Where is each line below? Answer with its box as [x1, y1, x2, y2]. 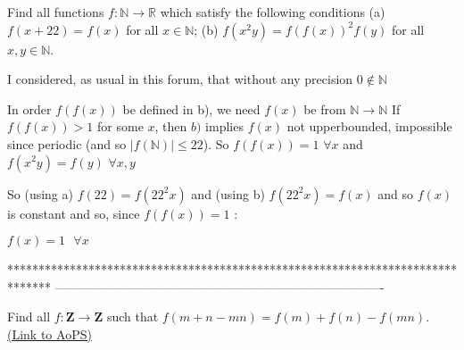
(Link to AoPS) [7, 324, 92, 343]
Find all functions [7, 3, 104, 21]
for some [97, 117, 144, 136]
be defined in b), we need [122, 99, 261, 118]
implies [205, 117, 244, 136]
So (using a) [7, 184, 73, 203]
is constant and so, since [7, 204, 140, 222]
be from [303, 99, 346, 118]
